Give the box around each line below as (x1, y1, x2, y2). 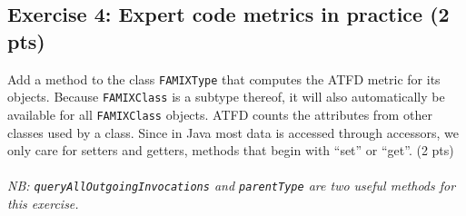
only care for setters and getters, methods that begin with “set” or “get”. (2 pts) (7, 141, 454, 160)
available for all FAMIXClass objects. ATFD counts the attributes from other (7, 104, 432, 123)
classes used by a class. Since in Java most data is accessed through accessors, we (7, 123, 459, 142)
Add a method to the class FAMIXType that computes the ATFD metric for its (7, 69, 441, 88)
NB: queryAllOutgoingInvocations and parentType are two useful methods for (7, 176, 456, 195)
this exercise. (7, 194, 79, 212)
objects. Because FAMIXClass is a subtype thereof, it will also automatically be (7, 87, 445, 106)
